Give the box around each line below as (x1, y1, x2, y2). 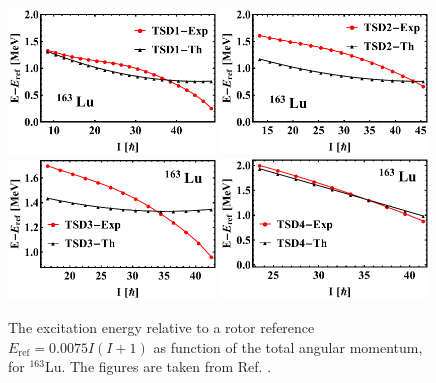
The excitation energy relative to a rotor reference (8, 317, 315, 337)
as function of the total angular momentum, (153, 336, 423, 357)
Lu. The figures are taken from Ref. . (44, 356, 272, 377)
